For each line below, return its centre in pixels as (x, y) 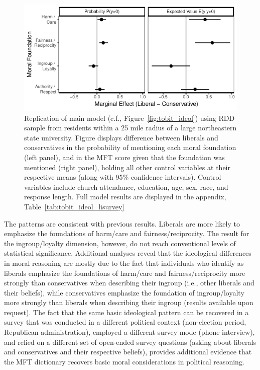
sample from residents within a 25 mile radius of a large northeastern (131, 128)
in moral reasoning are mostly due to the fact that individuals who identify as (124, 263)
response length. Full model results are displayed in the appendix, (125, 197)
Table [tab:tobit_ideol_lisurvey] (74, 206)
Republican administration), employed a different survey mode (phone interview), (129, 332)
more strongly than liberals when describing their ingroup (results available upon (129, 302)
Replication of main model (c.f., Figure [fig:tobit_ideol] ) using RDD (129, 118)
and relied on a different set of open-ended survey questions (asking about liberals (130, 342)
